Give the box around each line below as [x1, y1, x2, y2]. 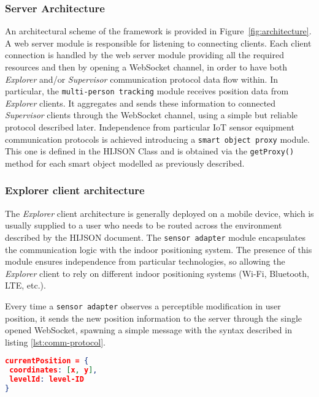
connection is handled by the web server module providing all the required [5, 48, 284, 61]
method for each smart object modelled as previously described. [5, 156, 245, 169]
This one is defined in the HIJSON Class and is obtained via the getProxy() [5, 145, 294, 157]
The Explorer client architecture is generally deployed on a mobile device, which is [5, 206, 314, 219]
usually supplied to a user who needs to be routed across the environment [5, 219, 282, 232]
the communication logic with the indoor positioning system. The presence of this [5, 243, 312, 255]
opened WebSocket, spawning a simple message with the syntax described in [5, 323, 292, 336]
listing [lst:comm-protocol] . [5, 335, 106, 348]
